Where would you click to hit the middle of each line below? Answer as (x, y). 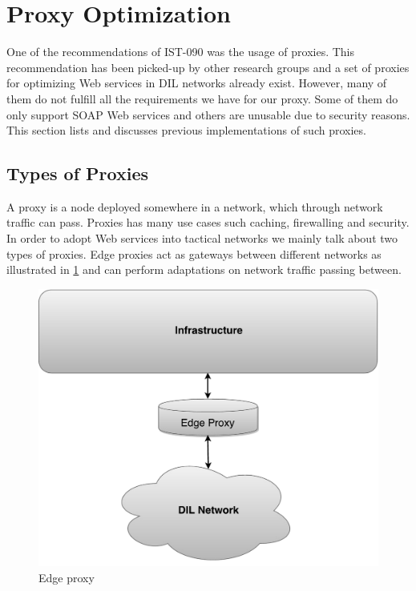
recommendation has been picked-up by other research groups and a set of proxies (208, 67)
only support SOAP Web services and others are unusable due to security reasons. (208, 114)
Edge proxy (67, 578)
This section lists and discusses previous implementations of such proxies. (186, 130)
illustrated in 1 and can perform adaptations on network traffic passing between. (204, 269)
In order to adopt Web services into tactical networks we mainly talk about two (202, 238)
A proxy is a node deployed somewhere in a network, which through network (195, 206)
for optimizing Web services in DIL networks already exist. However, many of (197, 83)
